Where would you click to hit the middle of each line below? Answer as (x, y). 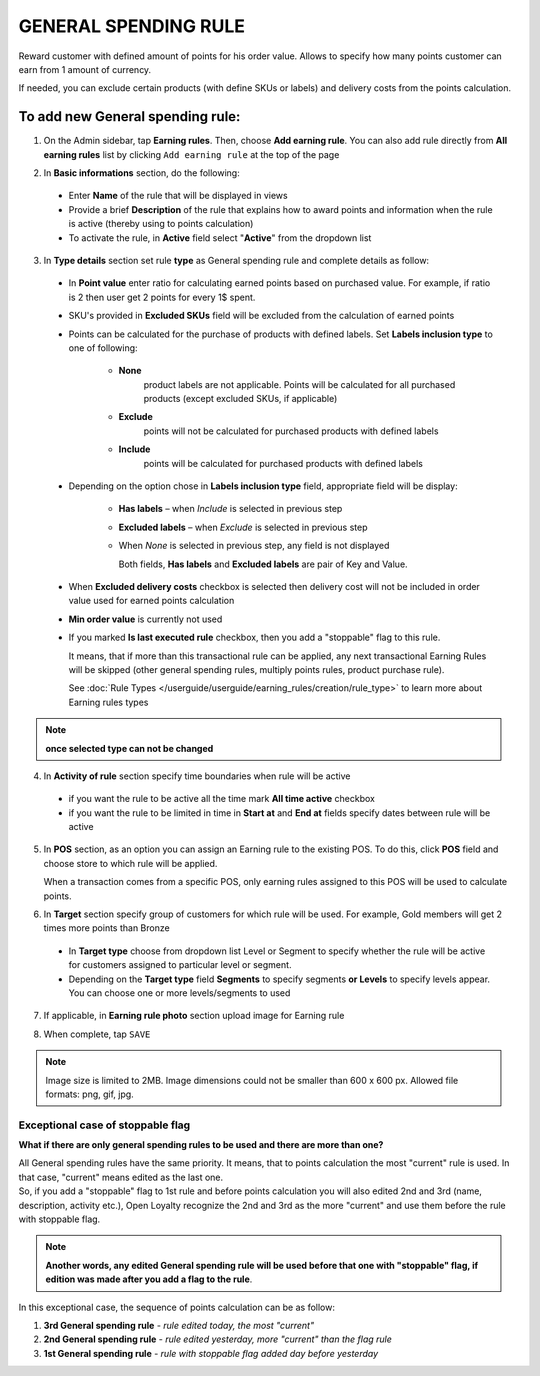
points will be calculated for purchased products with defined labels (283, 463)
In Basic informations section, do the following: (141, 173)
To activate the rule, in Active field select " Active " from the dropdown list (220, 237)
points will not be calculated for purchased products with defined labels (291, 431)
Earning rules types (108, 702)
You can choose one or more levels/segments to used (179, 992)
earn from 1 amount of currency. (85, 69)
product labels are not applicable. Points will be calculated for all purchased (299, 384)
